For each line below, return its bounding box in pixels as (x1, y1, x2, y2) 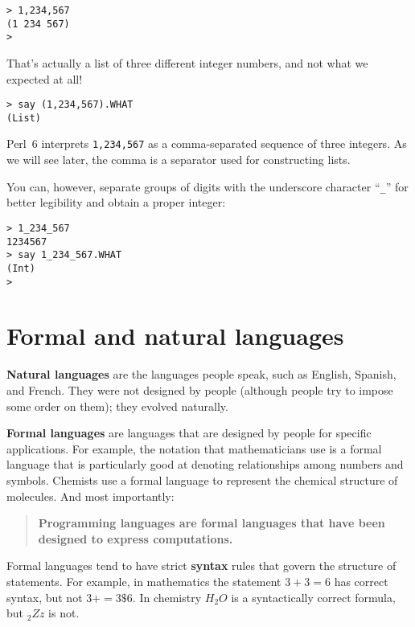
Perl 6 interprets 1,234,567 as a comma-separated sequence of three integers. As (6, 135, 407, 152)
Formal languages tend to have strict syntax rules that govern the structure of (6, 557, 397, 574)
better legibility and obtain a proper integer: (6, 194, 226, 211)
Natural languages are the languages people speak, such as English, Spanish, (6, 366, 397, 383)
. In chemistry (132, 588, 202, 605)
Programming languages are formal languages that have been (38, 514, 385, 531)
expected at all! (6, 70, 83, 87)
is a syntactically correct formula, (231, 588, 396, 605)
